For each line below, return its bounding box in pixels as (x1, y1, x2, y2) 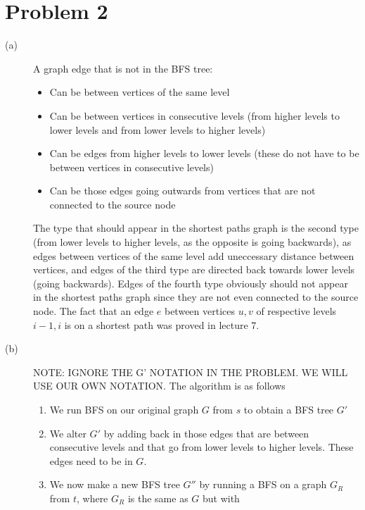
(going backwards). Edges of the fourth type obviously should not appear (33, 275, 348, 290)
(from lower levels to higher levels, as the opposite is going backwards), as (33, 235, 352, 249)
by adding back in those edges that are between (103, 425, 309, 440)
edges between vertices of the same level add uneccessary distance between (33, 248, 354, 263)
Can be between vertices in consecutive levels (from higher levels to (49, 108, 340, 123)
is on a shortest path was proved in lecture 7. (64, 317, 260, 332)
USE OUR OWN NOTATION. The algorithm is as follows (33, 378, 286, 393)
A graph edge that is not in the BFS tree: (33, 61, 213, 75)
